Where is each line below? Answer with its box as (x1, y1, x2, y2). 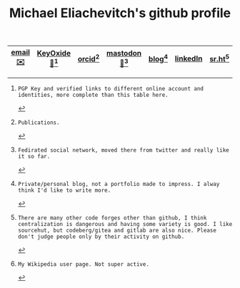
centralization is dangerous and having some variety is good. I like (17, 221, 233, 228)
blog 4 (149, 53, 169, 64)
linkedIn (174, 53, 203, 63)
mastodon (106, 48, 142, 58)
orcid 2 (77, 53, 100, 64)
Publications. (17, 119, 60, 126)
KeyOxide (36, 48, 71, 58)
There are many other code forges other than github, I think (17, 215, 207, 222)
